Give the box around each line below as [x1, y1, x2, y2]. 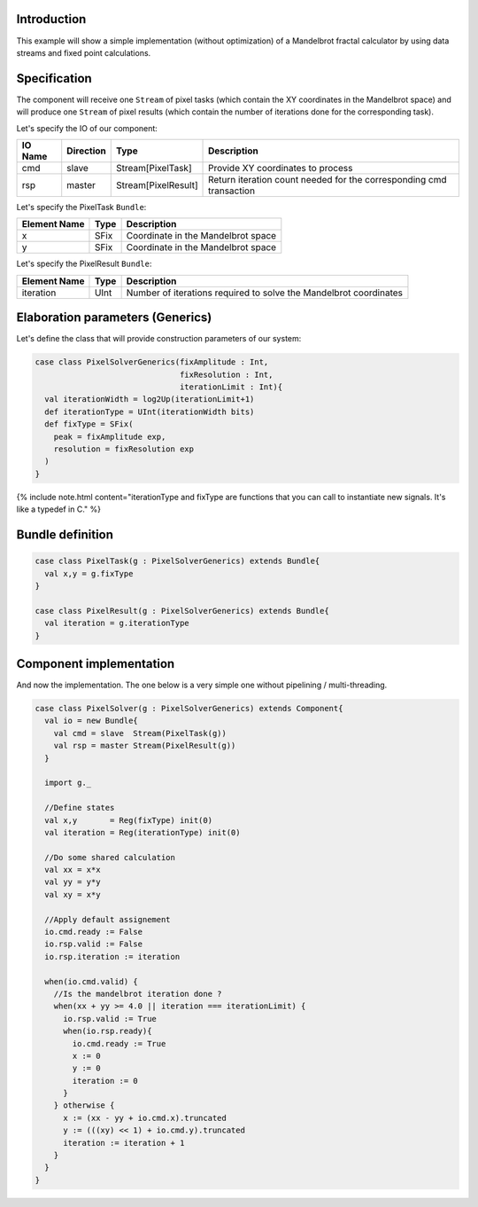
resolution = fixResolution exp [53, 444, 195, 454]
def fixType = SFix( [44, 419, 134, 429]
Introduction [16, 12, 87, 27]
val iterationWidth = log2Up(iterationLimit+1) [44, 395, 255, 404]
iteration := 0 [72, 1076, 139, 1086]
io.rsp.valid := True [63, 1014, 157, 1023]
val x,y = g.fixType [44, 568, 134, 578]
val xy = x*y [44, 890, 101, 899]
